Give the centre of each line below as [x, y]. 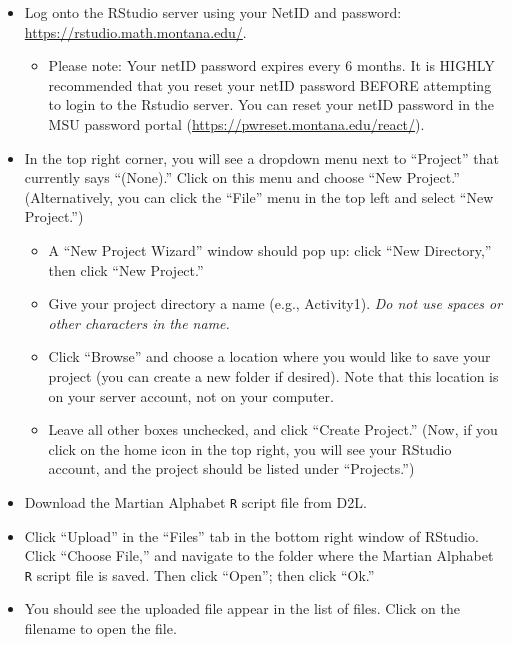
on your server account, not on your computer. [191, 395]
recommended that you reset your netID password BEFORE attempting [270, 84]
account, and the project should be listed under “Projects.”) [231, 468]
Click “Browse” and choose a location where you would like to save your [269, 356]
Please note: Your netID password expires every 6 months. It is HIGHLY [271, 65]
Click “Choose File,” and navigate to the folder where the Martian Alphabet [259, 555]
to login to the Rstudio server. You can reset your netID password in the [271, 104]
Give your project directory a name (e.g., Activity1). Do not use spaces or [275, 303]
